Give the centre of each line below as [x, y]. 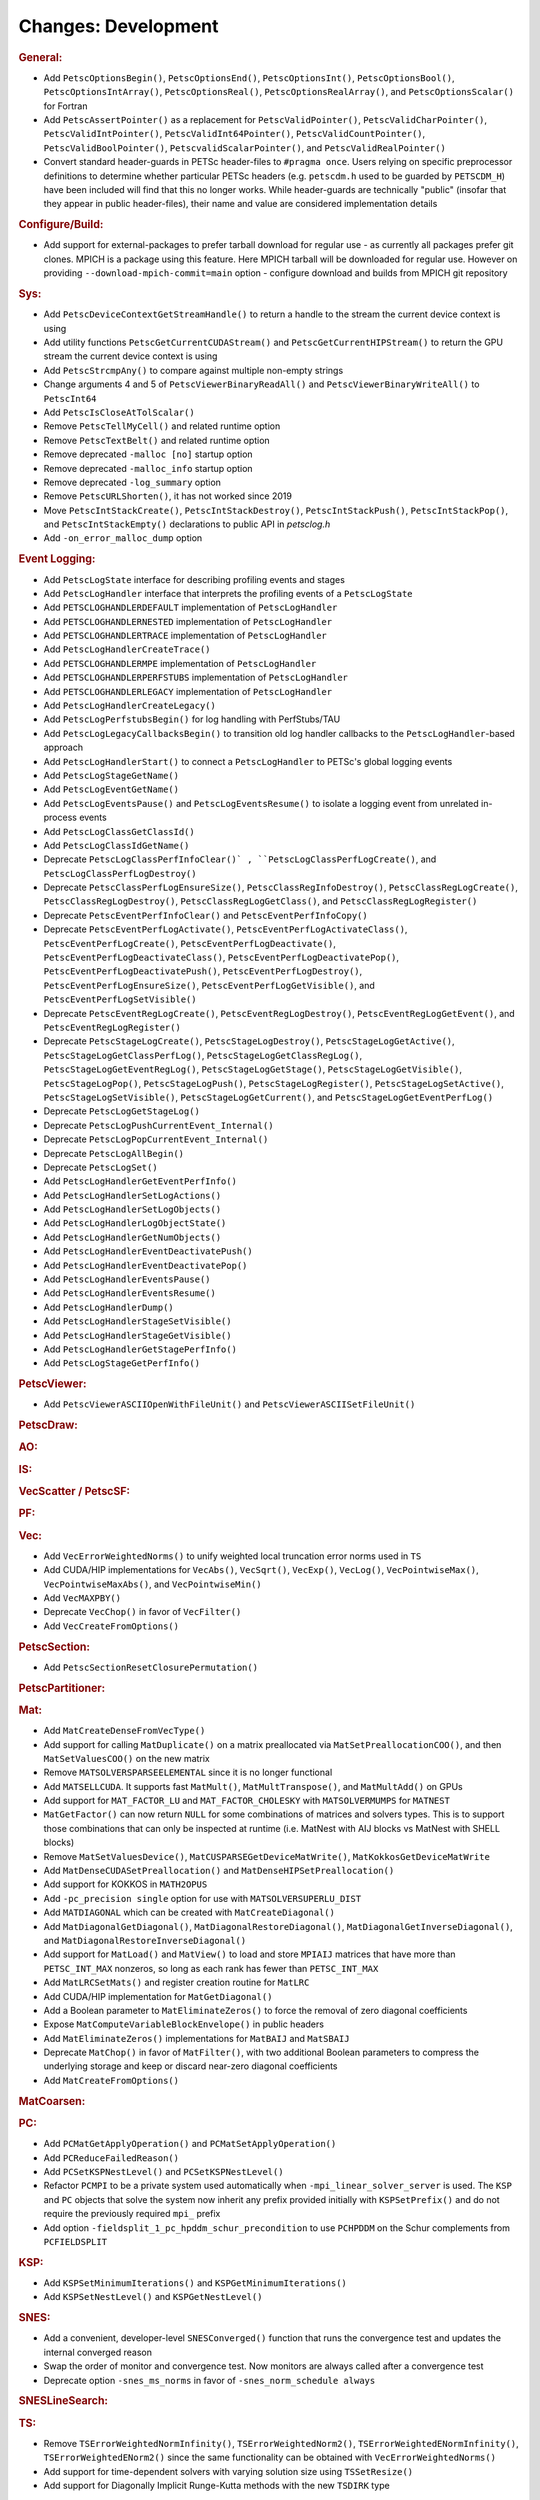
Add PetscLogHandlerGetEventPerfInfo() [140, 1181]
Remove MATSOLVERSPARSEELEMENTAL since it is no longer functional [188, 1772]
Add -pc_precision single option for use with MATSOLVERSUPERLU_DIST [202, 1898]
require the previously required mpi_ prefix [132, 2214]
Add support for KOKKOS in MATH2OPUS [125, 1884]
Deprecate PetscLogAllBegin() [114, 1153]
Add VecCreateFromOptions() [111, 1626]
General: [40, 57]
